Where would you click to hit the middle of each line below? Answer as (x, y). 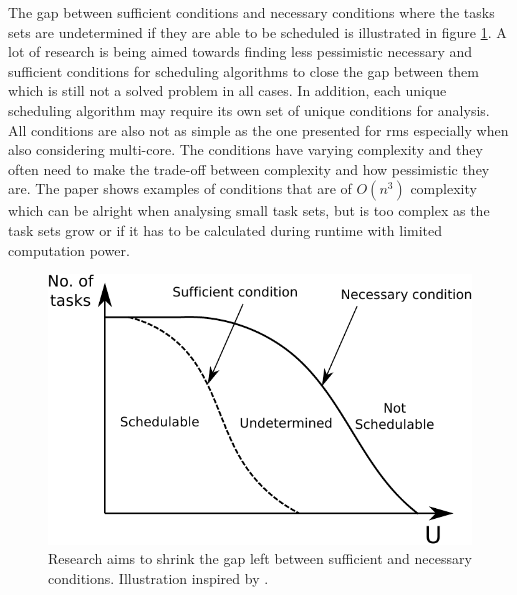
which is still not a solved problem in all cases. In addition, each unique (227, 90)
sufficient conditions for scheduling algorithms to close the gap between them (243, 70)
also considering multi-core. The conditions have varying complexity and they (245, 149)
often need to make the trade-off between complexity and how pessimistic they (249, 168)
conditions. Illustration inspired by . (158, 577)
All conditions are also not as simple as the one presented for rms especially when (258, 129)
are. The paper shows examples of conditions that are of (180, 188)
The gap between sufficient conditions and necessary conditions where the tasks (251, 12)
